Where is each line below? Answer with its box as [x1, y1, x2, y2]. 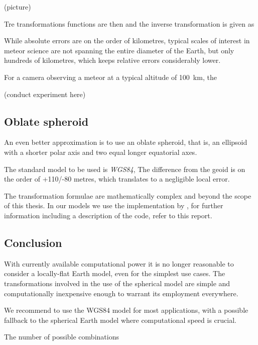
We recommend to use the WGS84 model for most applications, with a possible [4, 305, 248, 315]
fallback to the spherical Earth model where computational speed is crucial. [4, 314, 236, 325]
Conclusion [4, 234, 62, 250]
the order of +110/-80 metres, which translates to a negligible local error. [4, 174, 230, 184]
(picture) [4, 2, 31, 12]
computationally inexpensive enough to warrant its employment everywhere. [4, 288, 238, 298]
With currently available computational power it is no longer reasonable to [4, 258, 234, 269]
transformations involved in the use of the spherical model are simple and [4, 278, 230, 288]
